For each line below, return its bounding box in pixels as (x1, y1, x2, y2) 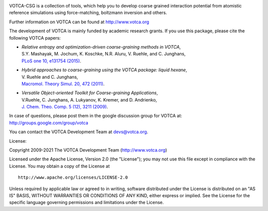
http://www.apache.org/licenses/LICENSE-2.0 (18, 175, 129, 180)
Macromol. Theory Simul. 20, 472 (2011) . (21, 81, 105, 87)
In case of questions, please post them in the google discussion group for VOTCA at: (9, 113, 182, 119)
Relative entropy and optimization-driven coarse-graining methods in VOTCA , (21, 44, 181, 50)
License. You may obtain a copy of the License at (9, 163, 110, 169)
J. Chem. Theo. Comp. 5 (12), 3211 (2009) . (21, 104, 108, 110)
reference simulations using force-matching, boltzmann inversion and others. (9, 10, 167, 16)
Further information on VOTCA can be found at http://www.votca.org (9, 19, 149, 25)
